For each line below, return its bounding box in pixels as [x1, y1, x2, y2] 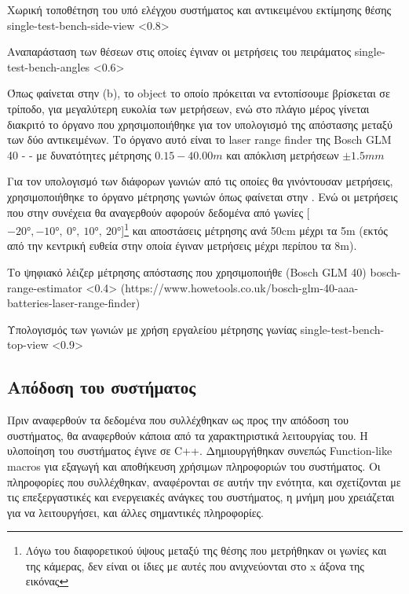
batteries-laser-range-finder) [7, 295, 141, 311]
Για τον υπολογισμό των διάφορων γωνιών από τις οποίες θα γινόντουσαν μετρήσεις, [7, 173, 393, 189]
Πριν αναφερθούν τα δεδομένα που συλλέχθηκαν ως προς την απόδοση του [7, 412, 349, 428]
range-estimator [7, 279, 82, 295]
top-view [7, 336, 49, 353]
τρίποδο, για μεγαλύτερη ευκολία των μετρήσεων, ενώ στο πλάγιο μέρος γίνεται [7, 100, 370, 116]
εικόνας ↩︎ [25, 573, 69, 589]
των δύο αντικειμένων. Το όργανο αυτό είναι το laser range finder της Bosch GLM [7, 131, 392, 148]
